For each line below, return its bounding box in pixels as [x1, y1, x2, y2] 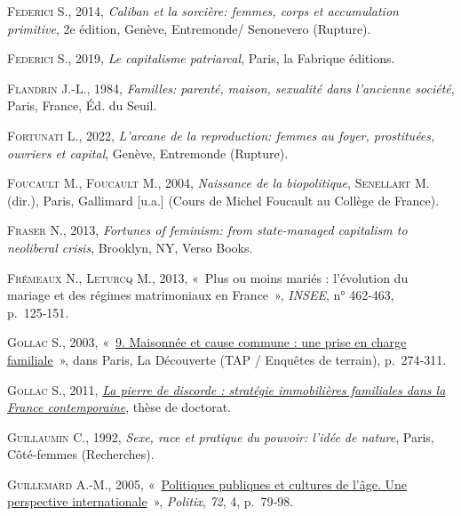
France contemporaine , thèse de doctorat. [7, 398, 232, 416]
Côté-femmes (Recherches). [7, 445, 155, 464]
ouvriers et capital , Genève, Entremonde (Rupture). [7, 143, 289, 162]
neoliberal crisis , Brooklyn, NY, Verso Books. [7, 238, 253, 256]
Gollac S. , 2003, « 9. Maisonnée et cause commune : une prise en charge [7, 333, 407, 351]
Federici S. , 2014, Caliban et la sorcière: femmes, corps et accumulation [7, 2, 399, 20]
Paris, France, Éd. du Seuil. [7, 96, 157, 115]
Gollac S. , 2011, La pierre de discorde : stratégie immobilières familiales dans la [7, 380, 446, 399]
